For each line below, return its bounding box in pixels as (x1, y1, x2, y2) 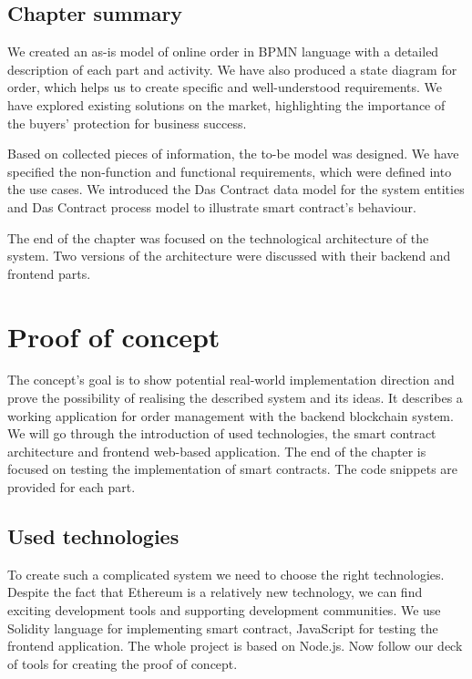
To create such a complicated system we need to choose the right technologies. (7, 564, 445, 583)
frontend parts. (7, 263, 91, 283)
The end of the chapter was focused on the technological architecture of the (7, 228, 429, 247)
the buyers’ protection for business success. (7, 113, 247, 132)
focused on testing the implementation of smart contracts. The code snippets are (7, 459, 458, 478)
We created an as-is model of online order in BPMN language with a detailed (7, 42, 439, 61)
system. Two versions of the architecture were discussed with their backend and (7, 246, 451, 265)
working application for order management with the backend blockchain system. (7, 406, 454, 425)
